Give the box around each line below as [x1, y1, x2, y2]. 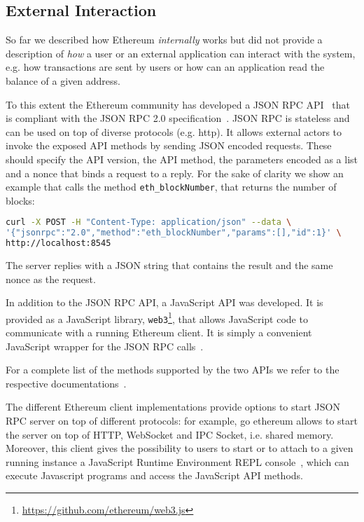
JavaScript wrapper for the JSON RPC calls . [6, 338, 204, 353]
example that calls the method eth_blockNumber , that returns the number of [6, 179, 337, 194]
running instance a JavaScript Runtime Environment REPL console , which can [6, 454, 349, 469]
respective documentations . [6, 376, 127, 390]
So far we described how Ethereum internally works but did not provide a [6, 32, 323, 47]
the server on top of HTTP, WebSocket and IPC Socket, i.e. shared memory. [6, 427, 334, 441]
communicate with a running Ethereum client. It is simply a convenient [6, 325, 312, 340]
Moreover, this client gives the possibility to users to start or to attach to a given [6, 441, 353, 455]
